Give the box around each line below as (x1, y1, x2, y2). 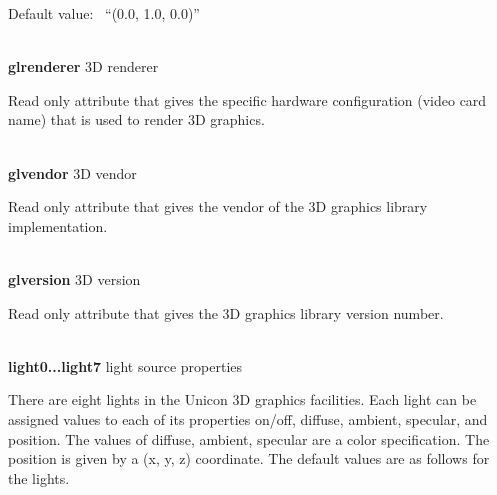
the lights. (8, 467, 70, 488)
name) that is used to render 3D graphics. (8, 109, 265, 130)
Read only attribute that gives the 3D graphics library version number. (8, 302, 444, 323)
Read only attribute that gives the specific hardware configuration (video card (8, 89, 487, 110)
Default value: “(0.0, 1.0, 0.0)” (8, 3, 200, 23)
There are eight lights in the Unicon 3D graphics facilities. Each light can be (8, 389, 477, 410)
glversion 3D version (8, 268, 141, 289)
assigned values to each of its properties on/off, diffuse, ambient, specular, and (8, 408, 488, 429)
